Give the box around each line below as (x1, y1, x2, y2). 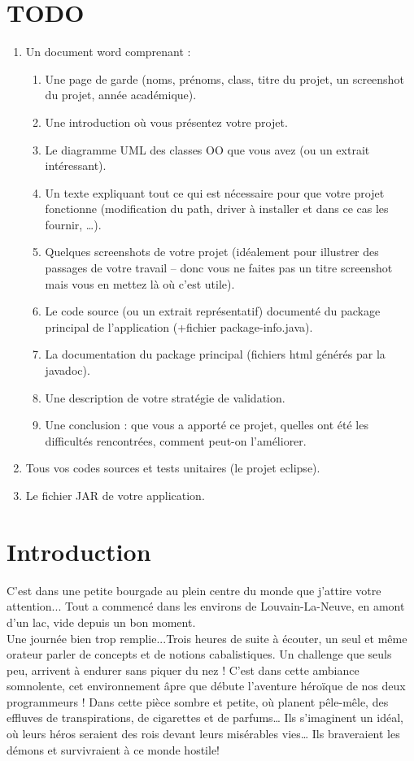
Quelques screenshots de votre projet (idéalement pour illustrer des (45, 243, 379, 260)
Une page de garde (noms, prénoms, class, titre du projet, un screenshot (45, 70, 404, 87)
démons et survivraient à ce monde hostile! (7, 741, 220, 758)
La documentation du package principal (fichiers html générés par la (45, 346, 386, 363)
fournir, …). (45, 215, 102, 233)
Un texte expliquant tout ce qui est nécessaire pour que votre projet (45, 184, 385, 201)
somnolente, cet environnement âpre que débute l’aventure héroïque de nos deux (7, 677, 406, 694)
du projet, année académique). (45, 86, 197, 103)
